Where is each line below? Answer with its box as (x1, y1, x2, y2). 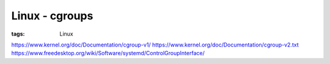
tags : (11, 30, 25, 37)
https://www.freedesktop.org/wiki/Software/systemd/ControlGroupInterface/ (11, 50, 205, 57)
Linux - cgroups (11, 9, 94, 22)
